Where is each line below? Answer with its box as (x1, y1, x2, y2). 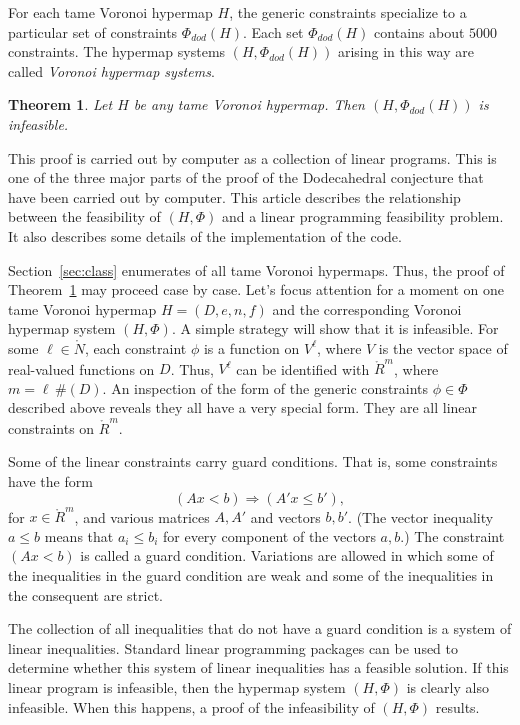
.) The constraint (400, 525, 505, 546)
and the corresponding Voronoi (272, 298, 462, 319)
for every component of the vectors (163, 525, 376, 546)
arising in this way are (337, 41, 474, 62)
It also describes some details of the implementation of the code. (8, 225, 402, 246)
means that (44, 525, 114, 546)
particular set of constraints (8, 21, 178, 42)
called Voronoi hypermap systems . (8, 60, 215, 81)
